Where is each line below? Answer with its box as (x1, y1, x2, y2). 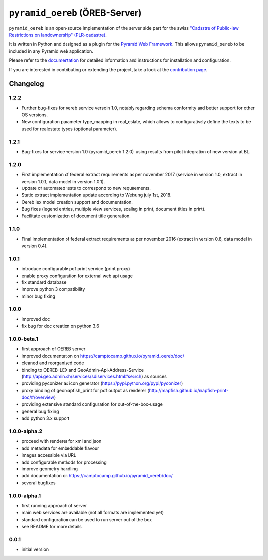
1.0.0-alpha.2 (9, 428, 42, 435)
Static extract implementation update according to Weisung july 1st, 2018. (21, 192, 172, 198)
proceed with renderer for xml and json (21, 438, 102, 444)
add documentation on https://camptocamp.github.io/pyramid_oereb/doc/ (21, 473, 173, 479)
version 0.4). (21, 243, 48, 249)
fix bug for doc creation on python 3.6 (21, 323, 99, 329)
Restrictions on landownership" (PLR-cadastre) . (9, 32, 107, 38)
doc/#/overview (21, 394, 54, 400)
